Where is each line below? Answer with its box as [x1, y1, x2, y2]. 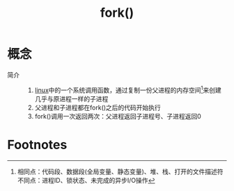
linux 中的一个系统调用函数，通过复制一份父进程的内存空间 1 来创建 [34, 84, 221, 94]
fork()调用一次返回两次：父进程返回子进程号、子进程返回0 [34, 112, 202, 120]
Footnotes [7, 137, 68, 153]
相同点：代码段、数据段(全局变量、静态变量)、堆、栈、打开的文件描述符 [17, 167, 224, 176]
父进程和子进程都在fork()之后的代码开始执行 [34, 103, 162, 112]
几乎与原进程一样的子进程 [34, 94, 109, 102]
